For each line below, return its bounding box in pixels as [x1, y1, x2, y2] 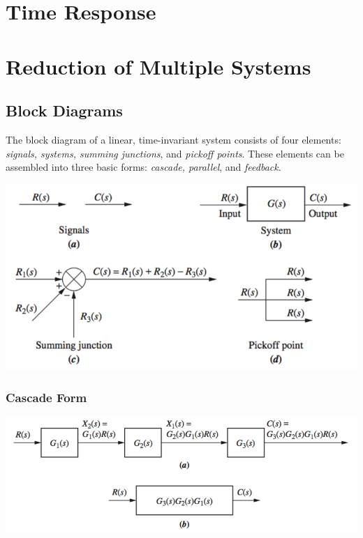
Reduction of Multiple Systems [6, 52, 311, 80]
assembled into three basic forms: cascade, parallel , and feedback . [6, 160, 281, 174]
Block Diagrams [6, 100, 123, 121]
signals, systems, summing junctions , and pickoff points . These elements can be [6, 146, 344, 160]
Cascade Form [6, 388, 87, 406]
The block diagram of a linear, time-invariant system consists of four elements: [6, 132, 341, 146]
